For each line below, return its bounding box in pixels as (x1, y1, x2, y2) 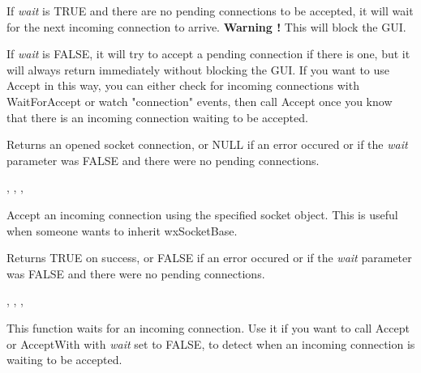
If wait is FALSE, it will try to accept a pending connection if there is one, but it (6, 45, 410, 62)
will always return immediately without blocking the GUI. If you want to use (6, 61, 390, 78)
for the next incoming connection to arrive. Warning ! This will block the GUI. (6, 18, 406, 35)
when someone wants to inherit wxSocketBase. (6, 222, 238, 239)
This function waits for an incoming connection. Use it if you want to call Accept (6, 319, 410, 336)
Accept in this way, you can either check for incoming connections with (6, 77, 359, 94)
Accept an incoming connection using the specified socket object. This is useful (6, 206, 398, 223)
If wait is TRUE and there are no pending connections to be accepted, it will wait (6, 2, 414, 19)
